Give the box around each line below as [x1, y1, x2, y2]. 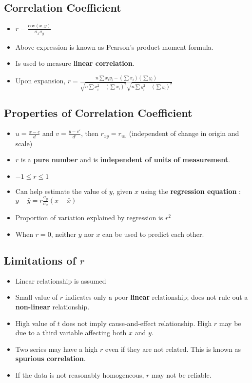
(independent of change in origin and [129, 128, 239, 138]
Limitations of [4, 252, 76, 268]
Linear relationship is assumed [15, 275, 106, 286]
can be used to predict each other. [102, 229, 204, 239]
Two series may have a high [15, 344, 98, 354]
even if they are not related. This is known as [105, 344, 241, 354]
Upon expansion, [15, 76, 66, 86]
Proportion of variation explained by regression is [15, 212, 163, 223]
